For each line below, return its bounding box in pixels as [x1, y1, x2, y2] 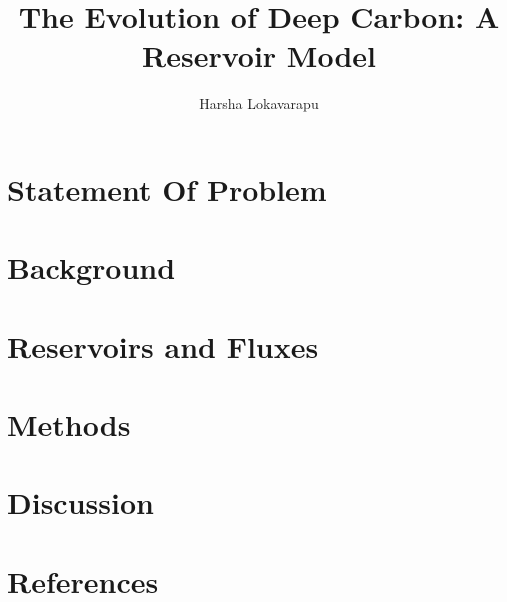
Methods [7, 404, 131, 445]
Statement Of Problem [7, 168, 327, 209]
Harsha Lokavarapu [199, 93, 319, 114]
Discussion [7, 482, 154, 523]
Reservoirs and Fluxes [7, 325, 319, 366]
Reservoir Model [142, 35, 376, 76]
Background [7, 247, 176, 288]
